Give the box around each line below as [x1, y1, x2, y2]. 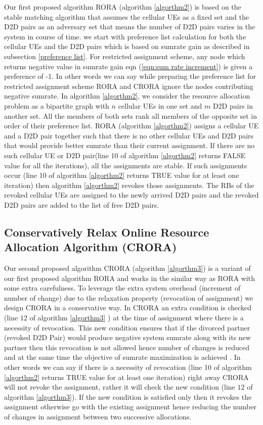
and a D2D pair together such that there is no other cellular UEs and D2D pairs [4, 130, 254, 140]
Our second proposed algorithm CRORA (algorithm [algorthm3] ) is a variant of [4, 263, 251, 273]
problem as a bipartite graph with [4, 100, 109, 111]
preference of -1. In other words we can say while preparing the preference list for [4, 71, 256, 81]
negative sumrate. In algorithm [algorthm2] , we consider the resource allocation [4, 90, 250, 101]
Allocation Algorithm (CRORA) [4, 239, 177, 255]
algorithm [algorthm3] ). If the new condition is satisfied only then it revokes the [4, 391, 252, 402]
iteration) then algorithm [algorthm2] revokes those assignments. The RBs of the [4, 179, 254, 190]
